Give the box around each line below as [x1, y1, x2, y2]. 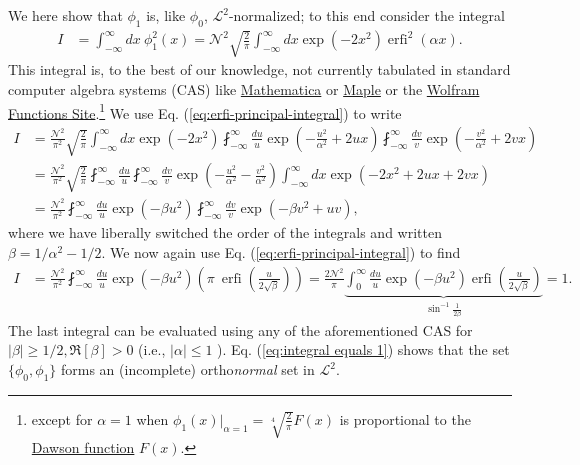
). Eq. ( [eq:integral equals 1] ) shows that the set [217, 339, 510, 360]
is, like [146, 5, 186, 25]
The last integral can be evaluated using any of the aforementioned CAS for [8, 319, 473, 340]
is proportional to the [339, 408, 471, 429]
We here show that [8, 5, 123, 25]
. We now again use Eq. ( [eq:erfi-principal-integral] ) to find [101, 242, 461, 263]
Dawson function [31, 437, 135, 458]
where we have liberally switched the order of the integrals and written [8, 222, 442, 243]
